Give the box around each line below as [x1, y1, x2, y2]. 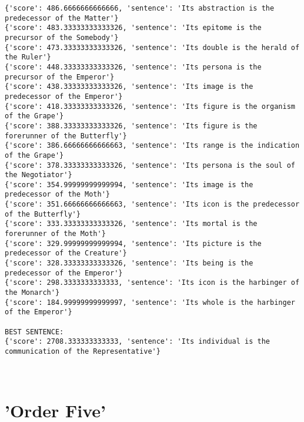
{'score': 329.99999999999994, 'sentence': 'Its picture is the [5, 239, 262, 248]
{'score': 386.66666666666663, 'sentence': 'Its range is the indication [5, 141, 300, 150]
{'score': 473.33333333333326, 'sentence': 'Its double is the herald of [5, 43, 300, 52]
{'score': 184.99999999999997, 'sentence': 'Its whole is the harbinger [5, 298, 295, 307]
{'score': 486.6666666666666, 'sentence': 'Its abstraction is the [5, 4, 275, 12]
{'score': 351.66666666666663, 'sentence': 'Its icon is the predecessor [5, 200, 300, 209]
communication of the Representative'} [5, 347, 161, 355]
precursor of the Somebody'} [5, 33, 119, 42]
